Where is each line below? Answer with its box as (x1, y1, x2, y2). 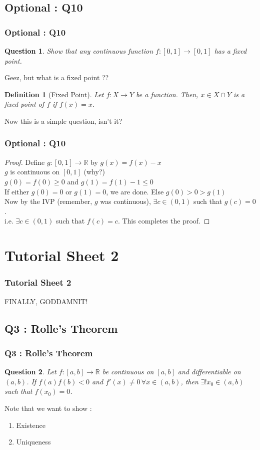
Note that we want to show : (4, 402, 92, 413)
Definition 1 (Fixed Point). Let (4, 89, 104, 99)
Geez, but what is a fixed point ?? (4, 72, 109, 83)
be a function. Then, (136, 89, 198, 99)
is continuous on (10, 166, 60, 177)
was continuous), (100, 196, 151, 206)
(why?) (83, 166, 105, 177)
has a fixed (214, 46, 247, 56)
